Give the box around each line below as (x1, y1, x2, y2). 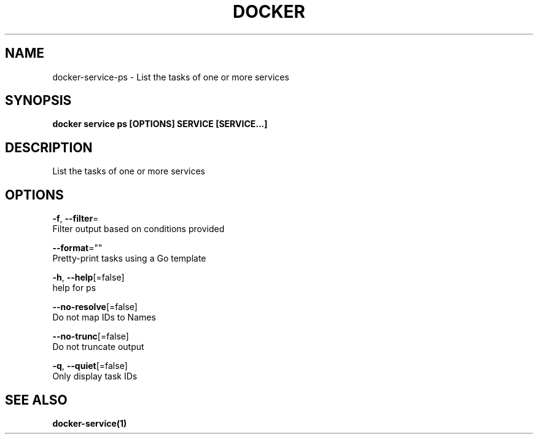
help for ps (52, 282, 96, 293)
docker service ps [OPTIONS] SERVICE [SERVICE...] (52, 118, 268, 130)
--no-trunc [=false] (52, 331, 129, 342)
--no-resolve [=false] (52, 301, 138, 313)
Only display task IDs (52, 371, 138, 382)
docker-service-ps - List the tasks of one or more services (52, 71, 289, 82)
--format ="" (52, 243, 103, 254)
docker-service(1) (52, 418, 127, 429)
